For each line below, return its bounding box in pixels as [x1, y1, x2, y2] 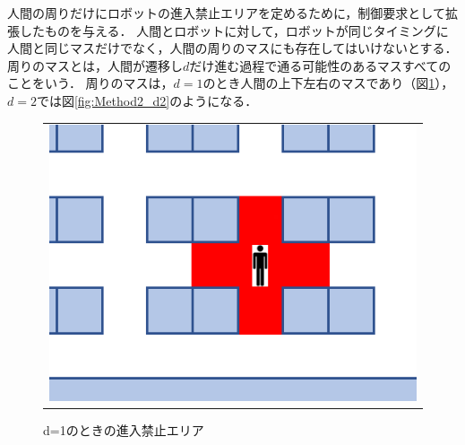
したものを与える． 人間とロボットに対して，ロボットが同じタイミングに [19, 21, 449, 39]
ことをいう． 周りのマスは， [7, 74, 174, 92]
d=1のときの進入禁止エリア [43, 420, 204, 439]
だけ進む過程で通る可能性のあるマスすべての [189, 56, 452, 74]
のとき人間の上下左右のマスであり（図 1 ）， [202, 74, 454, 92]
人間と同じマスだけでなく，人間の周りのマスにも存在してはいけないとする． [7, 39, 458, 57]
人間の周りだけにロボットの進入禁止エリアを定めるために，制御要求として [7, 4, 445, 22]
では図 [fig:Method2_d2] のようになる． [36, 91, 258, 109]
